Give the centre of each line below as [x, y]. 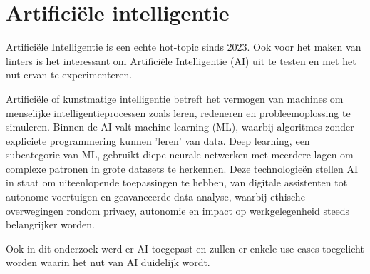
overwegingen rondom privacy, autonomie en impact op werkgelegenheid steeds [178, 210]
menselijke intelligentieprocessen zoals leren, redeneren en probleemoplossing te [178, 112]
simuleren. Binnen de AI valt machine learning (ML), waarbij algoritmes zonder [180, 127]
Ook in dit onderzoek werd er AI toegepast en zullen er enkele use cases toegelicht [185, 248]
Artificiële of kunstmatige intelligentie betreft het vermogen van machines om [175, 98]
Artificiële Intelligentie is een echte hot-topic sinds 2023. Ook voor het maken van [184, 47]
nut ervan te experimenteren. [69, 75]
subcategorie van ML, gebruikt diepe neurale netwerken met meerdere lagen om [180, 154]
